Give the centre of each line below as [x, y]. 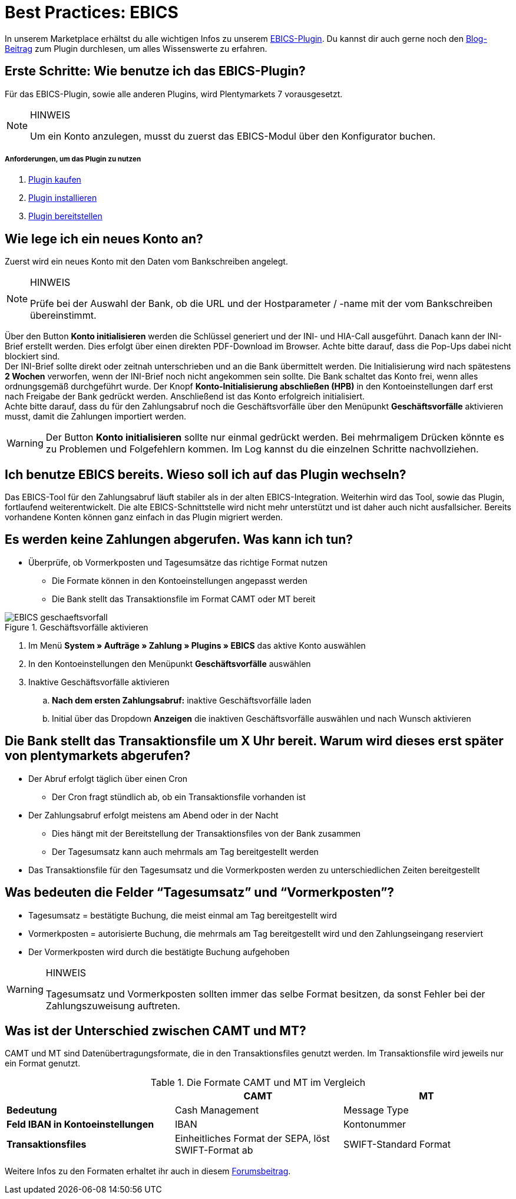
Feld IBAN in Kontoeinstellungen [80, 1124]
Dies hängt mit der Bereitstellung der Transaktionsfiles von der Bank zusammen [206, 833]
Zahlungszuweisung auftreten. [113, 1005]
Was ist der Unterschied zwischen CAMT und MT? [156, 1031]
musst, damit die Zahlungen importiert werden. [96, 417]
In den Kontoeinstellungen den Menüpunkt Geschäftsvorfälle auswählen [170, 663]
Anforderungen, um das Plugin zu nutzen [73, 159]
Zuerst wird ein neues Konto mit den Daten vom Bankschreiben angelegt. [146, 262]
